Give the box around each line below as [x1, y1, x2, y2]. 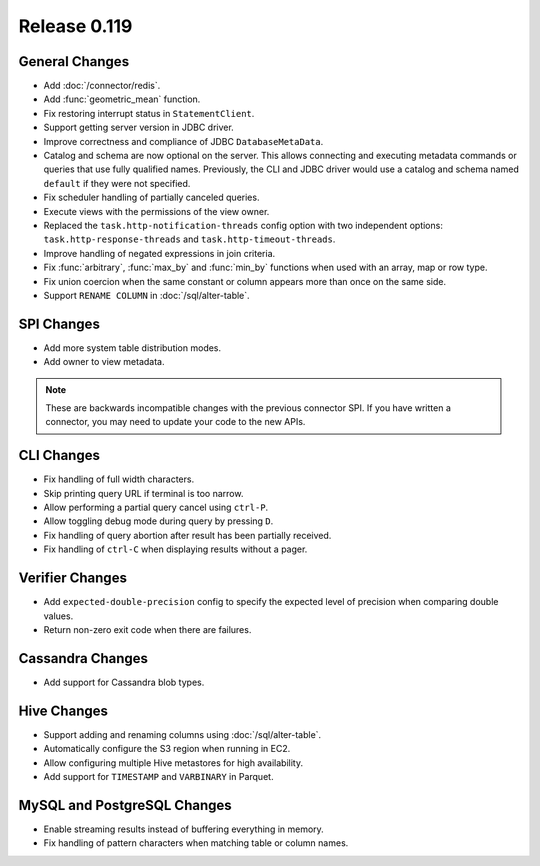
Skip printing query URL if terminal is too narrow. [43, 487, 244, 499]
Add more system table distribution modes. [43, 341, 222, 354]
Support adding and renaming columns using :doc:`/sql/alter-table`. [43, 728, 322, 740]
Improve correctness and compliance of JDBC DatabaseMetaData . [43, 135, 324, 147]
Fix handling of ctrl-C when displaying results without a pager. [43, 543, 308, 555]
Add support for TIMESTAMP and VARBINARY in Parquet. [43, 770, 274, 782]
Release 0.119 [18, 15, 133, 37]
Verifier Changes [18, 570, 127, 587]
